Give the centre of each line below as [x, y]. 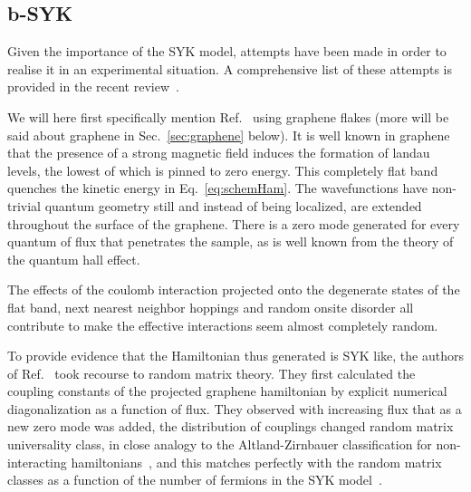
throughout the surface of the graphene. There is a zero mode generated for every [234, 223]
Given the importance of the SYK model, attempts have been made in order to [227, 51]
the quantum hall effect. [74, 259]
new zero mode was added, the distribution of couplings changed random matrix [231, 426]
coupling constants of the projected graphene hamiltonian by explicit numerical [227, 391]
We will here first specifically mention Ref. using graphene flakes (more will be [228, 116]
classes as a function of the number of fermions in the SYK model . [195, 480]
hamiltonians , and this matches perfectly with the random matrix [256, 462]
